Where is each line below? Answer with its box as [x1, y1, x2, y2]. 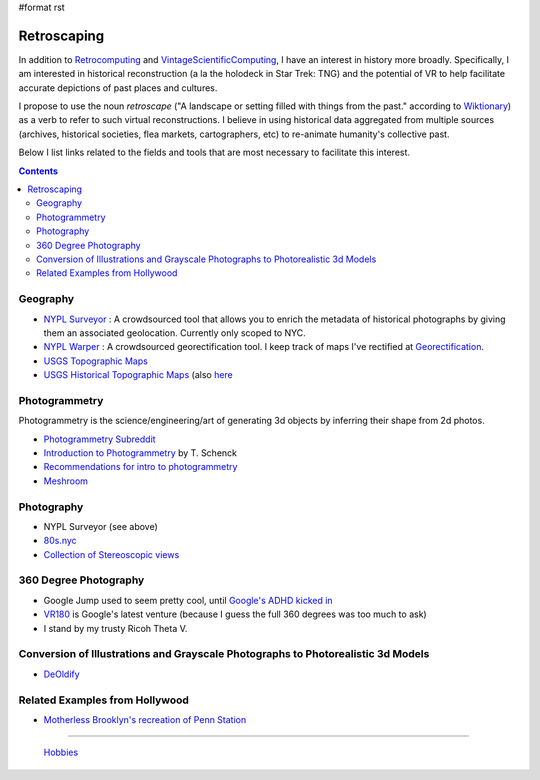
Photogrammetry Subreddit [43, 433, 156, 445]
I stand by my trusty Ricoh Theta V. [43, 622, 188, 634]
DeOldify [43, 668, 80, 680]
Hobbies [43, 746, 79, 759]
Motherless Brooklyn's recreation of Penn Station [43, 713, 247, 725]
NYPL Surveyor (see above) [43, 520, 159, 532]
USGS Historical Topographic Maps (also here [43, 369, 234, 381]
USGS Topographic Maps [43, 355, 149, 367]
